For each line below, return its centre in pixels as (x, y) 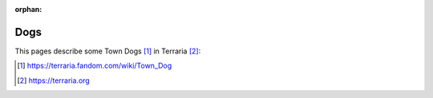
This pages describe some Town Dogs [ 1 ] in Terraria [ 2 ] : (108, 51)
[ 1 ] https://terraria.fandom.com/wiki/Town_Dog (95, 66)
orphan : (28, 9)
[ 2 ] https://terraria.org (53, 80)
